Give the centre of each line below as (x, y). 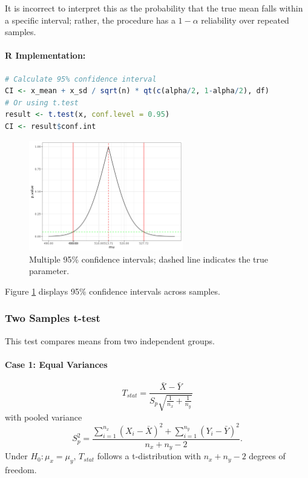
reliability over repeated (245, 20)
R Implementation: (45, 55)
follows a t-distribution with (149, 456)
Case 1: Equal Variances (56, 364)
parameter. (49, 271)
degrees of (267, 456)
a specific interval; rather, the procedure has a (90, 20)
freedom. (21, 470)
